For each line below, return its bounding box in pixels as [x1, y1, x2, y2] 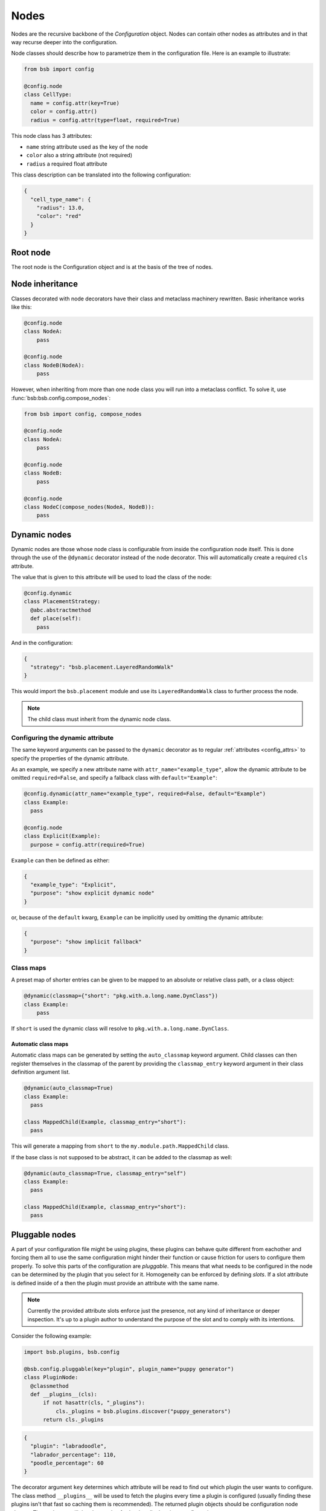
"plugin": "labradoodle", [30, 1443, 107, 1450]
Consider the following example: [11, 1333, 92, 1340]
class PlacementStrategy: [24, 598, 101, 605]
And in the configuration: [11, 639, 73, 646]
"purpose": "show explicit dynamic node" [30, 890, 155, 897]
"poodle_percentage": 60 [30, 1460, 104, 1466]
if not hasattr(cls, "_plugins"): [43, 1399, 145, 1406]
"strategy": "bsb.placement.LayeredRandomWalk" [30, 664, 174, 670]
